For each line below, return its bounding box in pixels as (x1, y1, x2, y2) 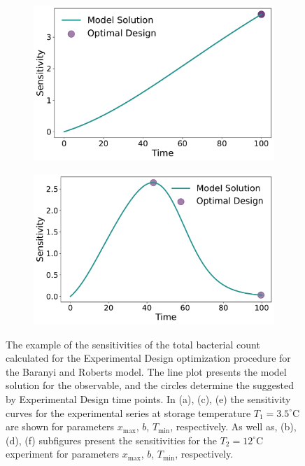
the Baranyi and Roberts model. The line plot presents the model (6, 364, 287, 379)
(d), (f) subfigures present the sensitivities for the (6, 432, 217, 447)
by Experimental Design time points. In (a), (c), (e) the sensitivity (6, 391, 291, 406)
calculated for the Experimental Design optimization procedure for (6, 351, 291, 365)
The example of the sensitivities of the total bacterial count (6, 337, 260, 351)
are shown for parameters (6, 419, 115, 434)
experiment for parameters (6, 446, 120, 461)
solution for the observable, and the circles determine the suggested (6, 378, 294, 393)
